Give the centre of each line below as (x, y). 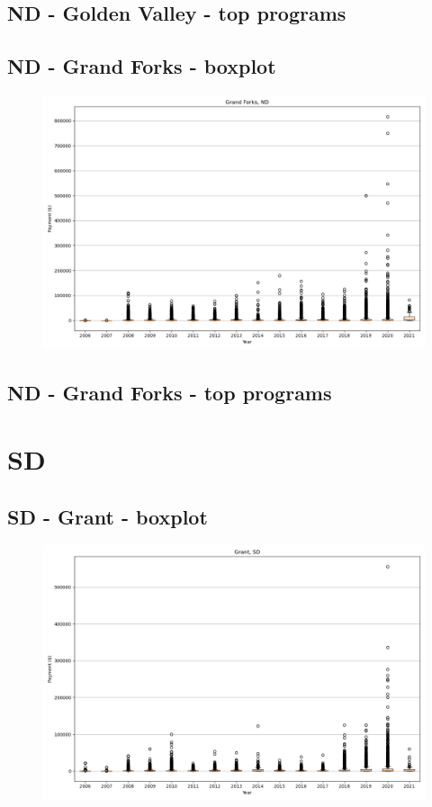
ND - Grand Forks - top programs (170, 393)
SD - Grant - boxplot (108, 516)
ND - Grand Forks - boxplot (142, 66)
